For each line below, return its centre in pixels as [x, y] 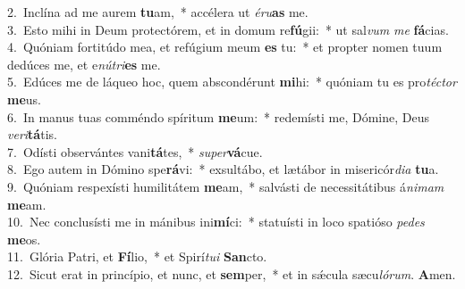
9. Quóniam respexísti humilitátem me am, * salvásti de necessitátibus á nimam [226, 186]
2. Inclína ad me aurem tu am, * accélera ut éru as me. [158, 12]
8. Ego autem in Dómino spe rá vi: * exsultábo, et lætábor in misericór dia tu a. [223, 169]
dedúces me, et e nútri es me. [84, 64]
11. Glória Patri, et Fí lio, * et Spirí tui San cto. [137, 256]
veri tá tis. [32, 134]
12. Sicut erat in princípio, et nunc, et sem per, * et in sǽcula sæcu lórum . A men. [232, 273]
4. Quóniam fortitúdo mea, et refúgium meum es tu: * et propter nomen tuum [225, 47]
